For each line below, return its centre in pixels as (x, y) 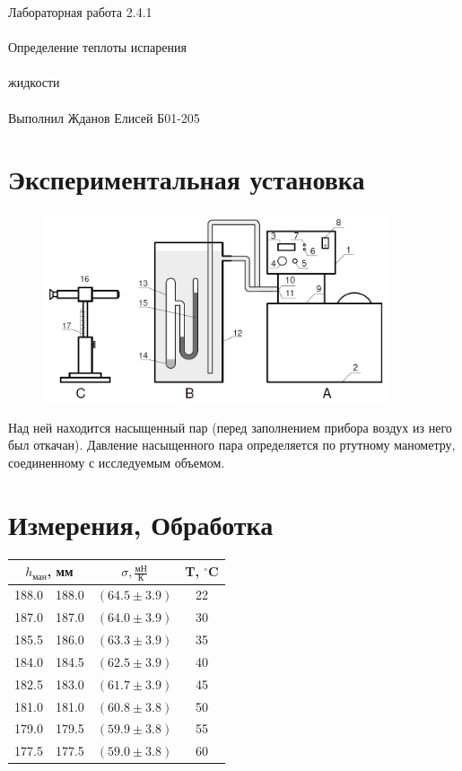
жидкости (34, 82)
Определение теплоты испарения (97, 47)
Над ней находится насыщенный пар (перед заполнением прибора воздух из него (230, 427)
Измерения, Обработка (141, 524)
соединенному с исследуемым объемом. (117, 463)
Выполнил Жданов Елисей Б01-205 (104, 117)
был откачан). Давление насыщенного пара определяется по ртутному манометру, (232, 445)
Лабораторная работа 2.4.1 (80, 12)
